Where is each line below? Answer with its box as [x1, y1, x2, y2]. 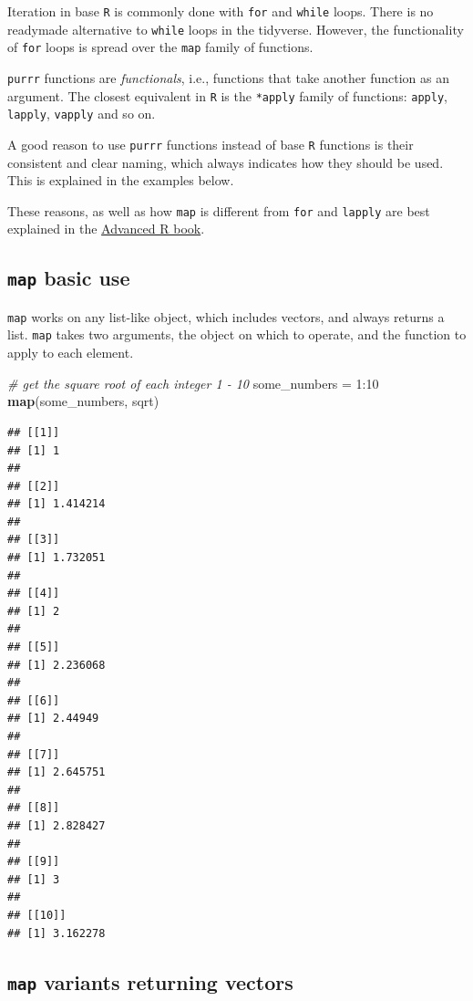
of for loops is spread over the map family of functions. [7, 37, 314, 57]
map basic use [7, 264, 130, 292]
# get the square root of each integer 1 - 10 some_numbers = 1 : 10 [7, 373, 379, 392]
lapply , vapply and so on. [7, 104, 156, 123]
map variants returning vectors [7, 967, 293, 996]
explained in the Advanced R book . [7, 219, 205, 238]
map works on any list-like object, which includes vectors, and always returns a [7, 307, 445, 326]
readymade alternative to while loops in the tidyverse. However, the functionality [7, 19, 464, 38]
